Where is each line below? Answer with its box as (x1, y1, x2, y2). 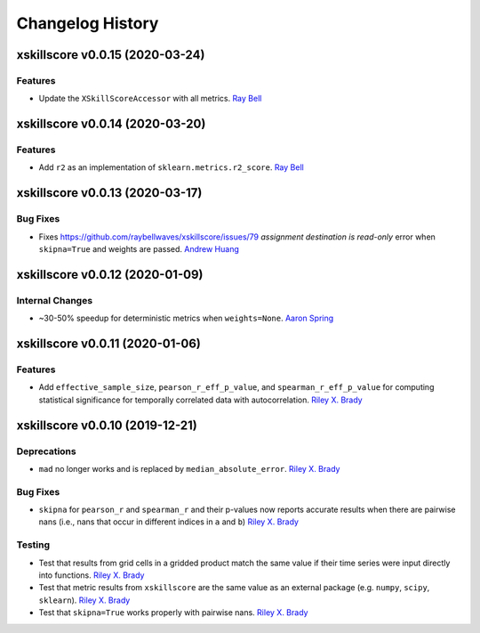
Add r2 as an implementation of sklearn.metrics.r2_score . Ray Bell (38, 162, 304, 173)
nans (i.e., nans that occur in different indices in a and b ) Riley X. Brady (38, 516, 300, 527)
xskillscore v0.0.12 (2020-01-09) (16, 267, 204, 282)
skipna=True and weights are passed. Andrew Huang (38, 244, 239, 255)
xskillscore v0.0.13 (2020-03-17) (16, 185, 203, 200)
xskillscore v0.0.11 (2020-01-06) (16, 336, 202, 351)
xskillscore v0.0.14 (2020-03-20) (16, 117, 206, 132)
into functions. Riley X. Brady (38, 570, 145, 580)
